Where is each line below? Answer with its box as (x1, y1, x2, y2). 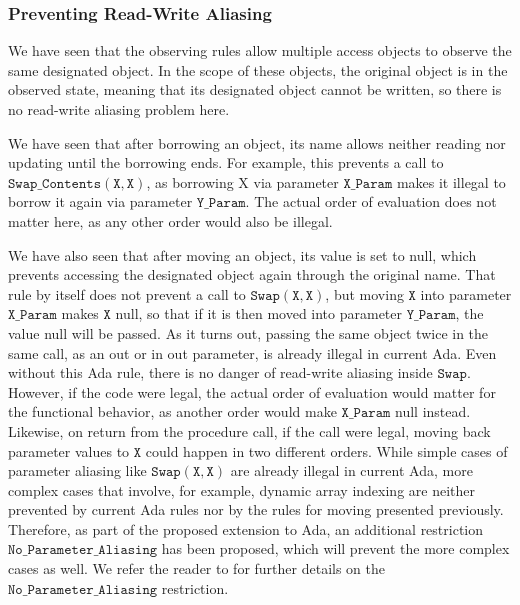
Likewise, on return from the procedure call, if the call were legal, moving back (8, 420, 491, 441)
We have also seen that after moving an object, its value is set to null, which (8, 244, 477, 265)
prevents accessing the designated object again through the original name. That (8, 264, 496, 285)
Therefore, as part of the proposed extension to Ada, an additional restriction (8, 518, 484, 539)
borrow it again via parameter (8, 191, 193, 212)
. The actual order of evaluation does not (245, 191, 497, 212)
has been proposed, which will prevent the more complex (161, 538, 510, 559)
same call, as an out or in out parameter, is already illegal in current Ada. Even (8, 342, 497, 363)
